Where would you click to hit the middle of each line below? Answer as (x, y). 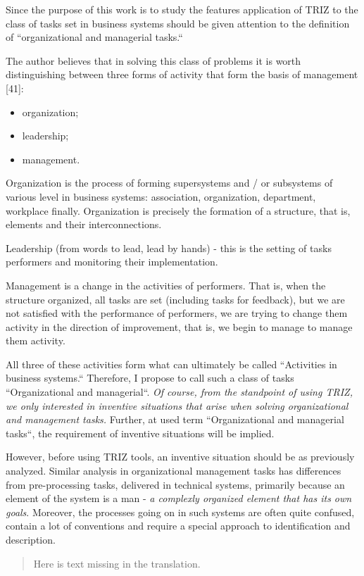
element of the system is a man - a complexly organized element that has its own (179, 498)
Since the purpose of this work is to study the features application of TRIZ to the (182, 9)
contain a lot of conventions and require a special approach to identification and (178, 526)
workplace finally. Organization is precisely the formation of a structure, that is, (178, 210)
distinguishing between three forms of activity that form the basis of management (182, 74)
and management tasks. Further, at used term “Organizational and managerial (175, 419)
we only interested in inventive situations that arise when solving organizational (177, 405)
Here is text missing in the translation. (117, 563)
